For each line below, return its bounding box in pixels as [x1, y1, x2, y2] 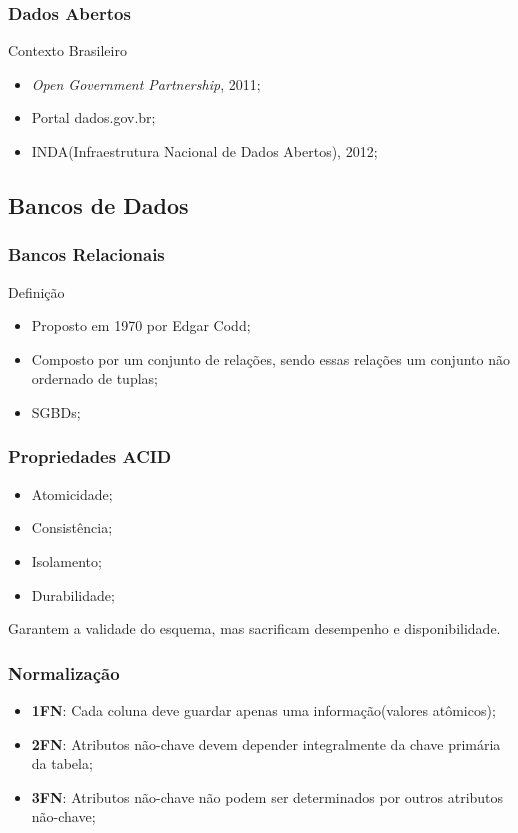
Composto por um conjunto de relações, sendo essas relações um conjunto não [31, 348, 510, 369]
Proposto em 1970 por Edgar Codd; [31, 315, 251, 336]
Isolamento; [31, 550, 102, 571]
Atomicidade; [31, 483, 113, 504]
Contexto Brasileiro [8, 40, 127, 61]
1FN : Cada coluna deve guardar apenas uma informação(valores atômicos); [31, 699, 496, 720]
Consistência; [31, 517, 113, 538]
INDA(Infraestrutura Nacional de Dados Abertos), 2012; [31, 141, 378, 161]
